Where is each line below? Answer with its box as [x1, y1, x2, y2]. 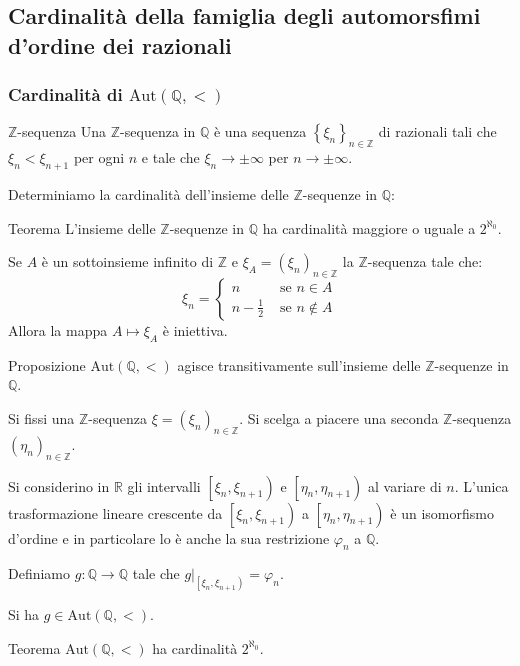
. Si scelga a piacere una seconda [239, 407, 439, 428]
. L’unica [454, 475, 509, 496]
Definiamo [8, 563, 71, 584]
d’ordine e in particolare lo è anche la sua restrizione [8, 527, 330, 548]
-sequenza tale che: [367, 251, 483, 272]
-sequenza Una [17, 121, 107, 142]
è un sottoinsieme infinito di [41, 251, 214, 272]
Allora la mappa [8, 319, 108, 340]
